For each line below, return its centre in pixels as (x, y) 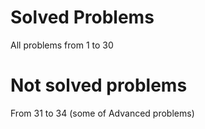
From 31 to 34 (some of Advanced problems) (102, 113)
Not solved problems (99, 85)
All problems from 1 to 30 (62, 45)
